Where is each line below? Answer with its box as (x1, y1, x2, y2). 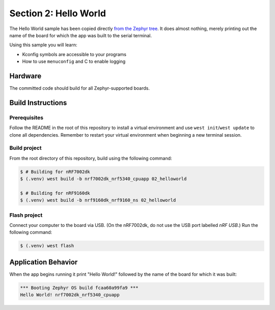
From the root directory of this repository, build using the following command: (9, 155, 173, 161)
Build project (9, 144, 42, 151)
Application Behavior (9, 257, 78, 266)
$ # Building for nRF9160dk (20, 190, 90, 196)
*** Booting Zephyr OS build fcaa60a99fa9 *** (20, 285, 139, 291)
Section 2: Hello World (9, 8, 106, 19)
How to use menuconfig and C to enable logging (22, 59, 126, 65)
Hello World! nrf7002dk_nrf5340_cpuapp (20, 292, 120, 298)
